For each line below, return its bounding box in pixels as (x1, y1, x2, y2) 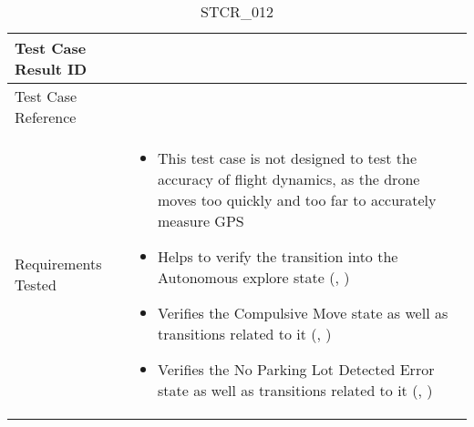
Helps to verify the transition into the (158, 246, 398, 267)
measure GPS (158, 210, 244, 231)
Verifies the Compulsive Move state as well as (158, 302, 448, 323)
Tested (15, 274, 57, 295)
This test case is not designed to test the (158, 147, 417, 168)
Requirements (15, 253, 102, 274)
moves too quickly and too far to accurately (158, 189, 437, 210)
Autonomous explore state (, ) (158, 267, 350, 288)
